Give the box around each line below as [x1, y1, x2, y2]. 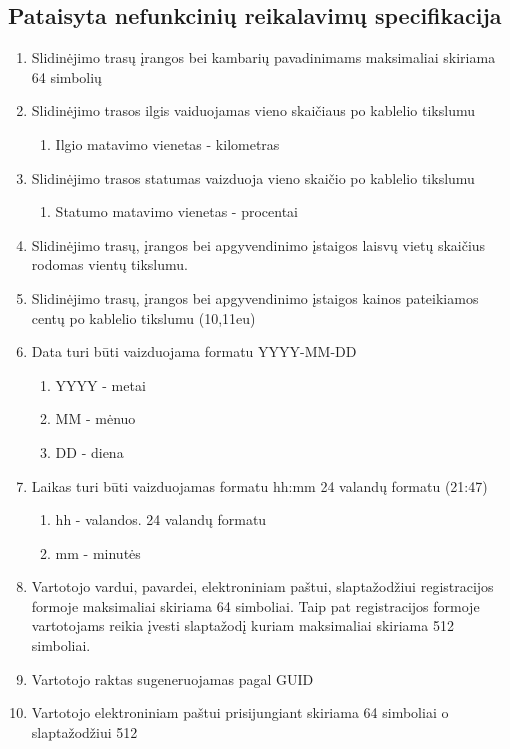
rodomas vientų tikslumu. [31, 254, 188, 275]
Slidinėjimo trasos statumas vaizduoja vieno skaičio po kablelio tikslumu [31, 167, 475, 188]
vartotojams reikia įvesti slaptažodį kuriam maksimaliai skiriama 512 [31, 615, 454, 636]
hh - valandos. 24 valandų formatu [55, 509, 267, 530]
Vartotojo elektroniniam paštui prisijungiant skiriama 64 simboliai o [31, 702, 449, 723]
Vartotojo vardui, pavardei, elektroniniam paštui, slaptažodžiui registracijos [31, 576, 494, 597]
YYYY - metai [55, 374, 146, 395]
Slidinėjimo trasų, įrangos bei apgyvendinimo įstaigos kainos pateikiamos [31, 287, 479, 308]
